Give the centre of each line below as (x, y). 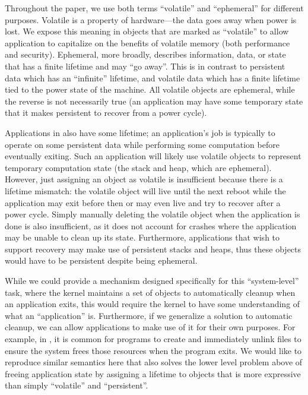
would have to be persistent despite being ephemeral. (101, 260)
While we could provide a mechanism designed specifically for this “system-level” (152, 281)
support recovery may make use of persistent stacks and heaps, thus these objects (153, 249)
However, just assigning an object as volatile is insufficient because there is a (144, 179)
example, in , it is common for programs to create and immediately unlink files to (153, 339)
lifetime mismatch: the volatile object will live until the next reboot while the (145, 190)
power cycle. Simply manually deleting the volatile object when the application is (153, 214)
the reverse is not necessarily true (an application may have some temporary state (154, 101)
